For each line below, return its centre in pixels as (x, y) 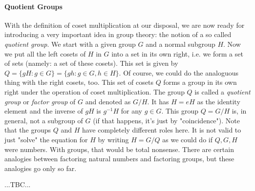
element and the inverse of (44, 111)
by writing (113, 139)
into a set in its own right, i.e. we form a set (177, 53)
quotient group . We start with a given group (70, 44)
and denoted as (108, 101)
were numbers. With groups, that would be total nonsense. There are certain (119, 149)
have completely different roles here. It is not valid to (161, 130)
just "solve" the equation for (46, 139)
